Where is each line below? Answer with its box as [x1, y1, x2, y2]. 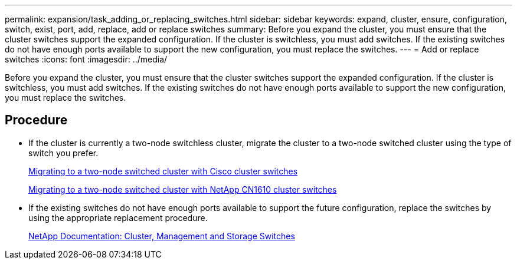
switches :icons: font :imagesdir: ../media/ [5, 54, 168, 64]
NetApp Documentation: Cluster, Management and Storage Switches [28, 230, 295, 241]
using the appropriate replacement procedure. [28, 212, 208, 223]
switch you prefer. [28, 147, 99, 158]
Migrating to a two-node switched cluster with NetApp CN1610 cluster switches [28, 184, 337, 194]
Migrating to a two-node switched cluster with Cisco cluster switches [28, 166, 298, 176]
